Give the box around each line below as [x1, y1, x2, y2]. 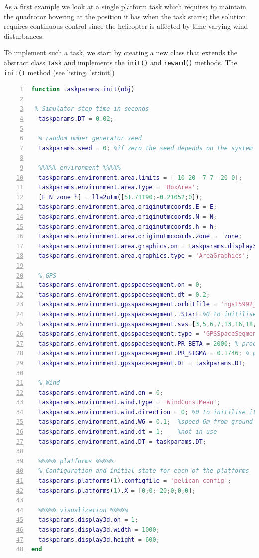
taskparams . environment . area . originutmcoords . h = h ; [38, 223, 217, 230]
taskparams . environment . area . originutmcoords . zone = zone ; [38, 233, 242, 240]
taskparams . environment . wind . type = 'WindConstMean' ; [38, 399, 221, 406]
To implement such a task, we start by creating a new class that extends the [4, 47, 237, 58]
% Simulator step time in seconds [35, 105, 149, 113]
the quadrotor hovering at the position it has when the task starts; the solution [4, 11, 246, 21]
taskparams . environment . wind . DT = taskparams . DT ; [38, 438, 206, 445]
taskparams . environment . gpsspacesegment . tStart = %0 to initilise [38, 310, 257, 318]
